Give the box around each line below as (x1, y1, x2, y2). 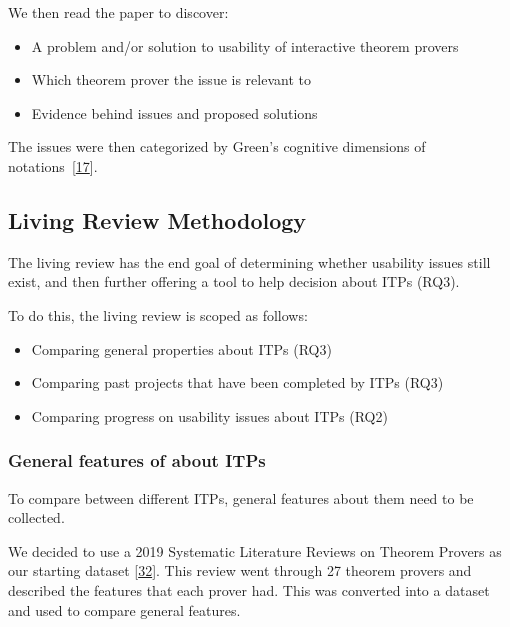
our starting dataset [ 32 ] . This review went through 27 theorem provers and (8, 560, 472, 581)
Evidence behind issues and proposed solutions (31, 102, 318, 123)
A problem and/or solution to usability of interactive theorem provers (31, 35, 459, 56)
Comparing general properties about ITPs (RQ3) (31, 338, 332, 359)
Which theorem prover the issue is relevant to (31, 69, 311, 90)
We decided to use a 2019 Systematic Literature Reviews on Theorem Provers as (8, 540, 502, 561)
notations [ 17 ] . (8, 155, 98, 176)
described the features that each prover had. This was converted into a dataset (8, 579, 490, 600)
